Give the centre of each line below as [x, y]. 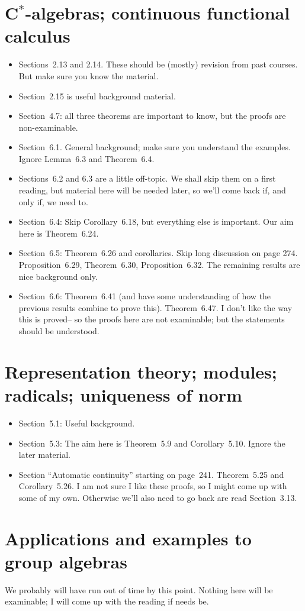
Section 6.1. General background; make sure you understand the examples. [155, 147]
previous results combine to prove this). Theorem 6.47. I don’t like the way [155, 307]
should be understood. [59, 331]
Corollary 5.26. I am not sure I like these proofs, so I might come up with [153, 486]
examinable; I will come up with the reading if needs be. [107, 601]
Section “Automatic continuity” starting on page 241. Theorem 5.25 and [151, 474]
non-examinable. [48, 127]
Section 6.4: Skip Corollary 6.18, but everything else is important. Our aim [156, 222]
